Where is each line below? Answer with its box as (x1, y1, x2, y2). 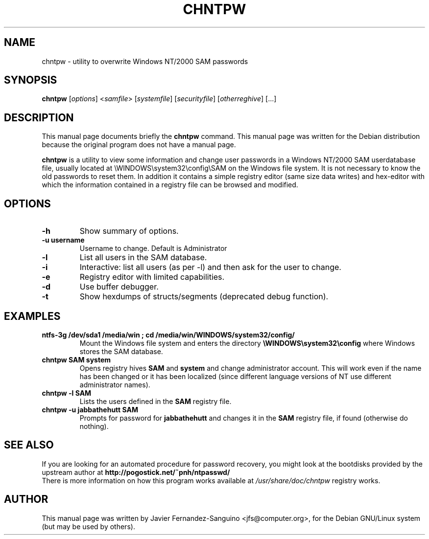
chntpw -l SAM (42, 388, 92, 397)
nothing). (79, 422, 109, 430)
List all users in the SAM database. (79, 252, 207, 263)
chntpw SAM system (42, 355, 111, 364)
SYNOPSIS (4, 74, 57, 87)
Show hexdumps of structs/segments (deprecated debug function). (79, 292, 329, 302)
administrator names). (79, 380, 150, 389)
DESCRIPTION (4, 111, 74, 124)
